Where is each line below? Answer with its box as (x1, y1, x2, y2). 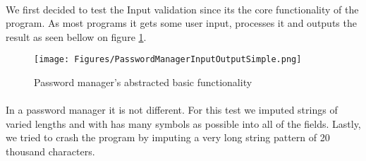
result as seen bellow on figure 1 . (6, 29, 147, 44)
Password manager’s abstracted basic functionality (34, 75, 252, 90)
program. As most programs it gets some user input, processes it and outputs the (6, 16, 357, 30)
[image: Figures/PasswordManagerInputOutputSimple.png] (34, 54, 302, 65)
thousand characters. (6, 144, 95, 158)
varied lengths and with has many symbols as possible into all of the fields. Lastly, (6, 116, 361, 131)
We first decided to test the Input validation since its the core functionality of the (6, 1, 359, 16)
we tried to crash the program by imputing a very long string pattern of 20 (6, 130, 330, 145)
